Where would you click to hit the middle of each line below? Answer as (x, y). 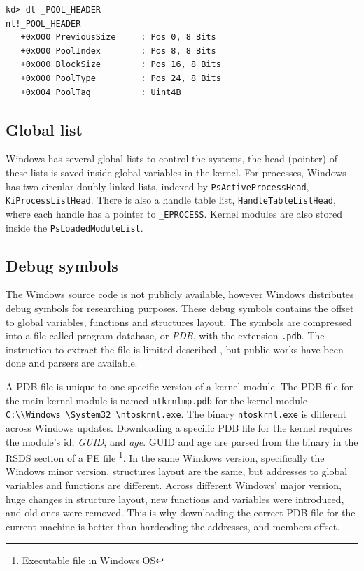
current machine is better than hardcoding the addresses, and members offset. (173, 526)
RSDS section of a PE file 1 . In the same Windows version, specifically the (165, 457)
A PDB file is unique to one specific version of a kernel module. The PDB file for (180, 386)
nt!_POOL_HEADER (43, 23)
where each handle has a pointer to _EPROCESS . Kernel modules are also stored (174, 213)
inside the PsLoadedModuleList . (75, 227)
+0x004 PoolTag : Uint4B (101, 92)
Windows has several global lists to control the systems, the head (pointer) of (171, 158)
